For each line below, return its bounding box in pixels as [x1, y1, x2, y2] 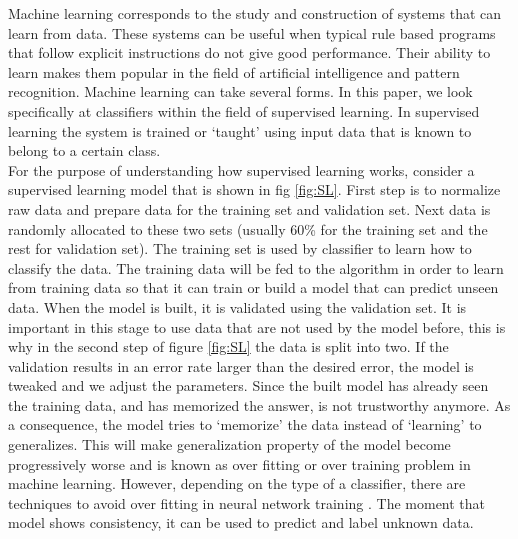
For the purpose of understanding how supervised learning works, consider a [8, 159, 475, 180]
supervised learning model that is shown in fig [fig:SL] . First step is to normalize [8, 179, 501, 200]
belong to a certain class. [8, 140, 161, 161]
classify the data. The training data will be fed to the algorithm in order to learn [8, 257, 504, 278]
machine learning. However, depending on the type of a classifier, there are [8, 473, 466, 494]
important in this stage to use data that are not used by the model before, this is [8, 316, 506, 337]
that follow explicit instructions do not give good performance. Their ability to [8, 42, 491, 63]
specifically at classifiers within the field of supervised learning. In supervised [8, 100, 480, 121]
